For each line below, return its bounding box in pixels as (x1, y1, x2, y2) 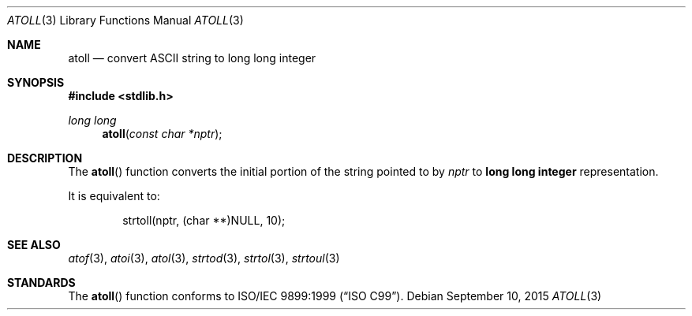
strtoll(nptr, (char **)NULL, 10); (122, 214, 286, 227)
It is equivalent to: (68, 189, 160, 203)
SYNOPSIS (7, 76, 65, 89)
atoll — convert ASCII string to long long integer (68, 51, 316, 65)
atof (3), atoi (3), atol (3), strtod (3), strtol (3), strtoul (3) (68, 251, 340, 265)
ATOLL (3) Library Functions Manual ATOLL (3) (7, 13, 244, 27)
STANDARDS (7, 276, 76, 289)
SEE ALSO (7, 238, 61, 251)
